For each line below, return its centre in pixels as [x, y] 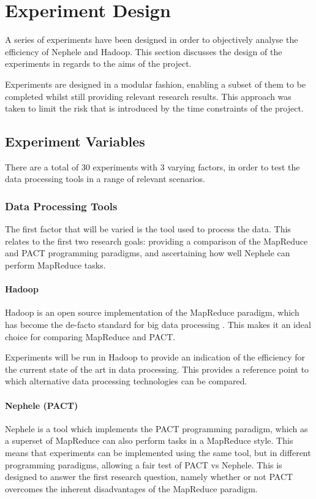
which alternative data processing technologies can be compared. [126, 381]
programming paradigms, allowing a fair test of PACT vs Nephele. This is [144, 464]
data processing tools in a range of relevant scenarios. [105, 179]
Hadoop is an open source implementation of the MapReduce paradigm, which [152, 312]
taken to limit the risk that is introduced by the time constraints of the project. [154, 108]
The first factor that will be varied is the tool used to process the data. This [148, 229]
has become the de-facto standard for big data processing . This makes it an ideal [158, 325]
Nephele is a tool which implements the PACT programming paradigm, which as [156, 428]
